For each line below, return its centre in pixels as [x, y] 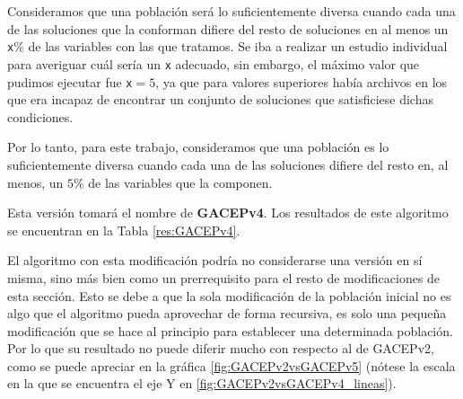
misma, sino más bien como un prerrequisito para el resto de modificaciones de [224, 277]
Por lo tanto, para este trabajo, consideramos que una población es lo [198, 147]
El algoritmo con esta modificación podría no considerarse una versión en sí [215, 260]
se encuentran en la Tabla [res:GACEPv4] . [124, 230]
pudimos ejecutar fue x [70, 81]
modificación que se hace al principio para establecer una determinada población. [230, 330]
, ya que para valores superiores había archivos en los [301, 81]
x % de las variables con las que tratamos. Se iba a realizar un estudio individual [227, 46]
